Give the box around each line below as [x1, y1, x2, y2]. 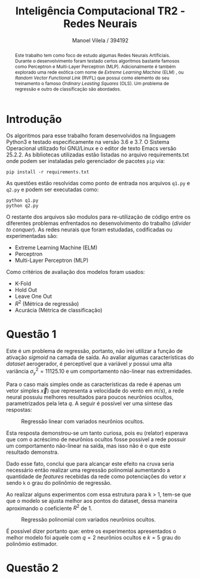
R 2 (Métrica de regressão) [14, 299, 79, 307]
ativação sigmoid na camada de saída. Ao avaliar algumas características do [6, 354, 194, 361]
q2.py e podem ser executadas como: [6, 186, 99, 193]
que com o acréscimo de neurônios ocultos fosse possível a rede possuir [6, 436, 186, 443]
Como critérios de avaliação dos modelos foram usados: [6, 269, 145, 276]
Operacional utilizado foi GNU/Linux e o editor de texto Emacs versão [6, 145, 177, 152]
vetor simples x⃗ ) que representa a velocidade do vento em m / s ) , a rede [6, 387, 184, 394]
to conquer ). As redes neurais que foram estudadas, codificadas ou [6, 226, 173, 233]
